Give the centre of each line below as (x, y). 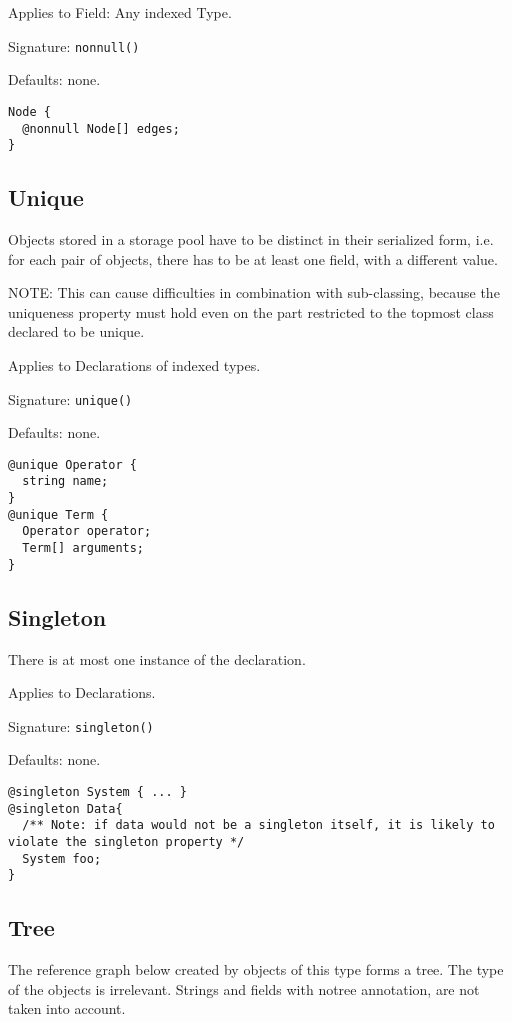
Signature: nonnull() (74, 45)
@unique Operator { (72, 464)
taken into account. (67, 1008)
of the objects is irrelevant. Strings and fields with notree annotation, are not (244, 988)
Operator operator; (87, 531)
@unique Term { (58, 514)
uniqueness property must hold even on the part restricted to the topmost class (251, 311)
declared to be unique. (76, 331)
